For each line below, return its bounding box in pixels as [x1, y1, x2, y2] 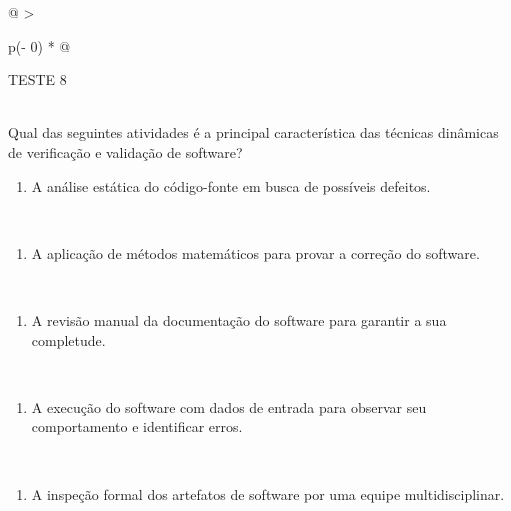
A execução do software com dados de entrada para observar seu [31, 396, 427, 417]
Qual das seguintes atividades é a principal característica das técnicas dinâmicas [8, 122, 499, 143]
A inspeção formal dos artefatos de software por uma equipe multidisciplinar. [31, 483, 505, 504]
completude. [31, 329, 106, 350]
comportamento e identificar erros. [31, 416, 243, 437]
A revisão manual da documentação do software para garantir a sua [31, 309, 447, 330]
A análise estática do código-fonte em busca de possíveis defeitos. [31, 175, 431, 196]
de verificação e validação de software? [8, 141, 243, 162]
